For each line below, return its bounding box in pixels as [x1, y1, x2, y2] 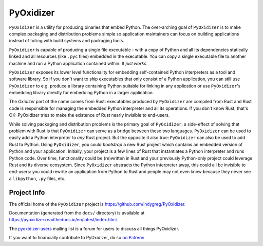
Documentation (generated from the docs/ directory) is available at [9, 210, 145, 216]
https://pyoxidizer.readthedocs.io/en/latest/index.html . [9, 217, 118, 223]
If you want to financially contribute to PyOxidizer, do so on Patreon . [9, 235, 146, 241]
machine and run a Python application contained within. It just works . [9, 60, 148, 66]
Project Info [9, 188, 45, 196]
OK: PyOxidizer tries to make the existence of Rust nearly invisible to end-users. [9, 112, 170, 118]
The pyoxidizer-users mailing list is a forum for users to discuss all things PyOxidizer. [9, 226, 180, 231]
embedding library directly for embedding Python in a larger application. [9, 90, 154, 96]
